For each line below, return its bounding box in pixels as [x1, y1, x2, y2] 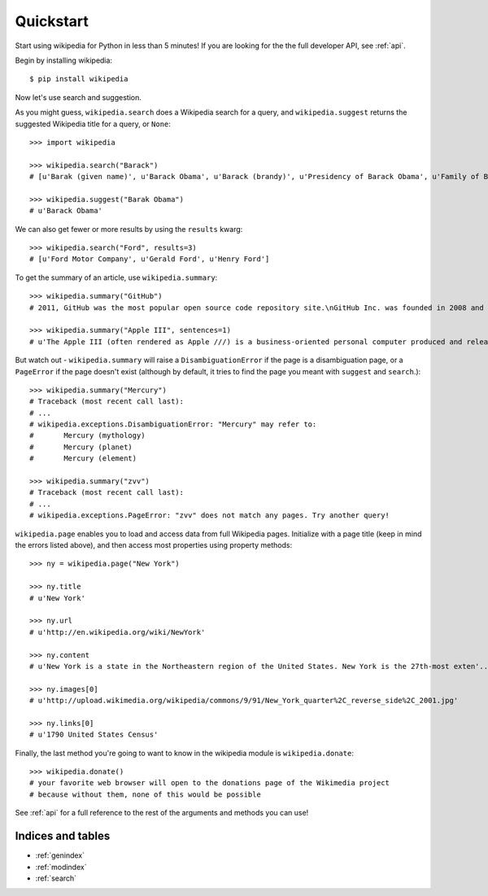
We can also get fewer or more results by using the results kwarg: [15, 224, 243, 234]
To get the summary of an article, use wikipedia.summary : [15, 273, 218, 282]
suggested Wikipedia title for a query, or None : [15, 119, 171, 129]
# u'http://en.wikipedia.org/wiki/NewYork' [29, 627, 206, 636]
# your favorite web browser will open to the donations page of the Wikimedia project [29, 778, 390, 788]
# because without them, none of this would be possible [29, 789, 262, 799]
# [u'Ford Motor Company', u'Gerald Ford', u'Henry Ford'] [29, 255, 270, 264]
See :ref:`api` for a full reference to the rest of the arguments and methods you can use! [15, 808, 309, 818]
